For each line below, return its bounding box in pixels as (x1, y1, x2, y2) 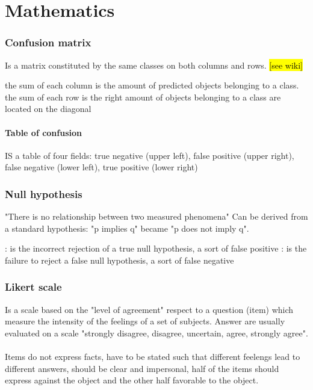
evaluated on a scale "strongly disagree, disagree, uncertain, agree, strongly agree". (5, 326, 308, 339)
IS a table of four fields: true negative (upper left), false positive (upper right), (5, 149, 294, 161)
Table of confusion (5, 126, 82, 138)
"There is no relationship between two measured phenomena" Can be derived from (5, 210, 308, 223)
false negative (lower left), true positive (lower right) (5, 161, 198, 173)
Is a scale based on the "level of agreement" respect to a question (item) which (5, 303, 294, 315)
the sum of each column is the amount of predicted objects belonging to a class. (5, 79, 299, 91)
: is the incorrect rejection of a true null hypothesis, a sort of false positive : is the (5, 242, 307, 255)
